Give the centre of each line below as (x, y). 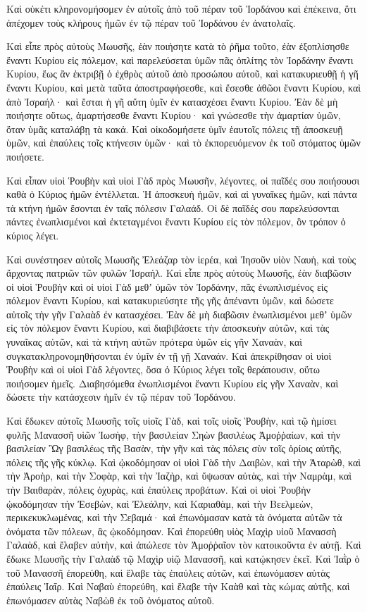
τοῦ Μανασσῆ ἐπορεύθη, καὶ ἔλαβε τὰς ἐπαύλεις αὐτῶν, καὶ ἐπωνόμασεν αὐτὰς (168, 572)
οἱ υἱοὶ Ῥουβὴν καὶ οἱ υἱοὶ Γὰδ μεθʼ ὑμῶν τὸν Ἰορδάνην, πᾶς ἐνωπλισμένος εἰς (167, 286)
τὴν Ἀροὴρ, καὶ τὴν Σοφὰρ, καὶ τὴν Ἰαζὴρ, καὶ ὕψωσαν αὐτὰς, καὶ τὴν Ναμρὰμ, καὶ (179, 476)
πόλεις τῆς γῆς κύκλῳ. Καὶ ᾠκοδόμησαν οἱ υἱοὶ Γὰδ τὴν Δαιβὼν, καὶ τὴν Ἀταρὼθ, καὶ (184, 462)
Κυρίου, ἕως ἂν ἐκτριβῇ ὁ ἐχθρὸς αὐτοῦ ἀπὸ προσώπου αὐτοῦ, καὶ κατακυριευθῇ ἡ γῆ (182, 74)
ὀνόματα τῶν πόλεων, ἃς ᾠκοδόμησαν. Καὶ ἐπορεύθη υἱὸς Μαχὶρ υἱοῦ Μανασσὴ (172, 531)
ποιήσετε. (25, 156)
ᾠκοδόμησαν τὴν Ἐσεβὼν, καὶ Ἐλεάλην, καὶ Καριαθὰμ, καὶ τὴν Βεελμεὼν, (160, 503)
